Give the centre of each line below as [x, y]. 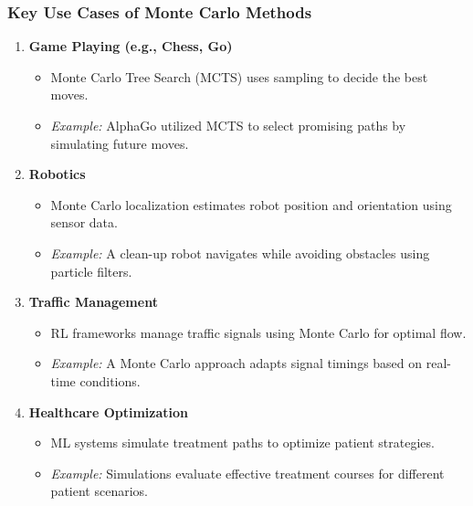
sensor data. [84, 222]
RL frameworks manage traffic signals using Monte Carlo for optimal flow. [258, 332]
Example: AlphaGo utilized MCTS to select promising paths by [228, 125]
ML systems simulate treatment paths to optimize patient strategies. [242, 443]
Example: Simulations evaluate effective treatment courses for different [247, 473]
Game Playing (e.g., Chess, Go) [131, 46]
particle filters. [91, 271]
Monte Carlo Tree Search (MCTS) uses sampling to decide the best [239, 76]
